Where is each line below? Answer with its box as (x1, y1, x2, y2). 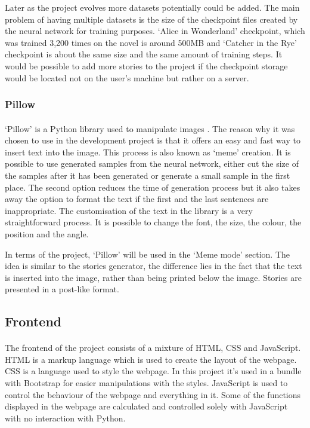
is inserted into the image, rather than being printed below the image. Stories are (5, 271, 302, 283)
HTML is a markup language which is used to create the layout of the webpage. (5, 353, 297, 365)
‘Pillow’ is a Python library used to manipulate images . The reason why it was (5, 122, 295, 134)
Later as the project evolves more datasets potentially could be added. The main (5, 1, 300, 13)
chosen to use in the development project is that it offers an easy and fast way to (5, 134, 300, 146)
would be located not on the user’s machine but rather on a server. (5, 71, 249, 84)
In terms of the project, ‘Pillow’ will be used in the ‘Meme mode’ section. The (5, 247, 290, 260)
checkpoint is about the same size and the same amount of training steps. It (5, 48, 283, 60)
